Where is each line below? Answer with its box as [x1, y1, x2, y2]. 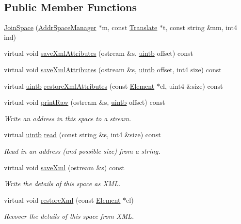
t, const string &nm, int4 [162, 22, 238, 32]
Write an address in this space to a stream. [4, 113, 131, 123]
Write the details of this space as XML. [4, 178, 121, 189]
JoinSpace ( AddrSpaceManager [4, 22, 96, 32]
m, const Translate [102, 22, 158, 32]
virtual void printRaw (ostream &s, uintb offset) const [4, 97, 165, 107]
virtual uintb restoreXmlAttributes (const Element [4, 80, 155, 91]
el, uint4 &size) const [160, 80, 223, 91]
